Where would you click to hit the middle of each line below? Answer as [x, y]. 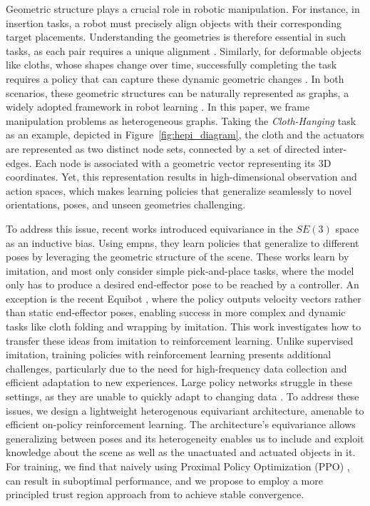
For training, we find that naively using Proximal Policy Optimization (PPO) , [178, 466]
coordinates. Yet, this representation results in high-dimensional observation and [181, 177]
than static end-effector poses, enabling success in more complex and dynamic [176, 312]
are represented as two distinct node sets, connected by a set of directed [163, 148]
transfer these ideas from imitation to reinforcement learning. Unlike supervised [180, 340]
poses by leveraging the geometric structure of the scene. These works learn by [178, 257]
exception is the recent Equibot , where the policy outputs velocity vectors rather [184, 298]
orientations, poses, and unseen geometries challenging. [126, 204]
